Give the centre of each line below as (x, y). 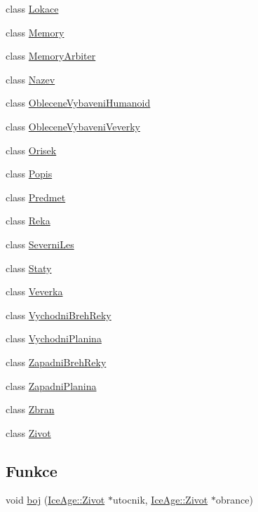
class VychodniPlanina (54, 338)
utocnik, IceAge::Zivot (160, 500)
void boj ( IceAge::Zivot (55, 500)
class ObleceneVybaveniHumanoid (78, 103)
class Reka (28, 221)
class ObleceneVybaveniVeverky (73, 126)
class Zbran (30, 409)
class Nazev (30, 79)
